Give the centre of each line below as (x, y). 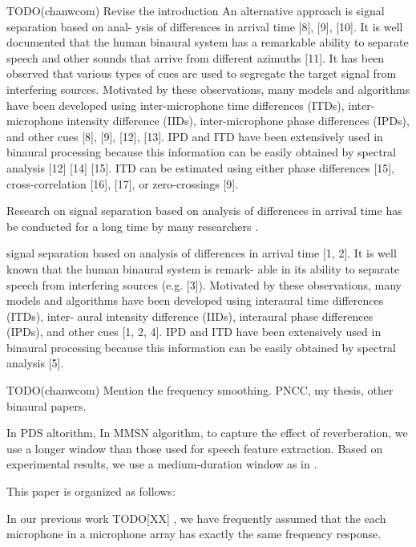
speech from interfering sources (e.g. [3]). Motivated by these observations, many (204, 284)
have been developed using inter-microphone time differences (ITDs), (176, 105)
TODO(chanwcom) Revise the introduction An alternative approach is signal (196, 10)
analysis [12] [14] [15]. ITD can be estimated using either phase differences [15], (201, 167)
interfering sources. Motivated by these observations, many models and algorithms (208, 89)
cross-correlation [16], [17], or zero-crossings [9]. (123, 183)
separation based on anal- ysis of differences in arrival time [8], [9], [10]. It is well (205, 26)
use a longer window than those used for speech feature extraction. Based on (195, 448)
